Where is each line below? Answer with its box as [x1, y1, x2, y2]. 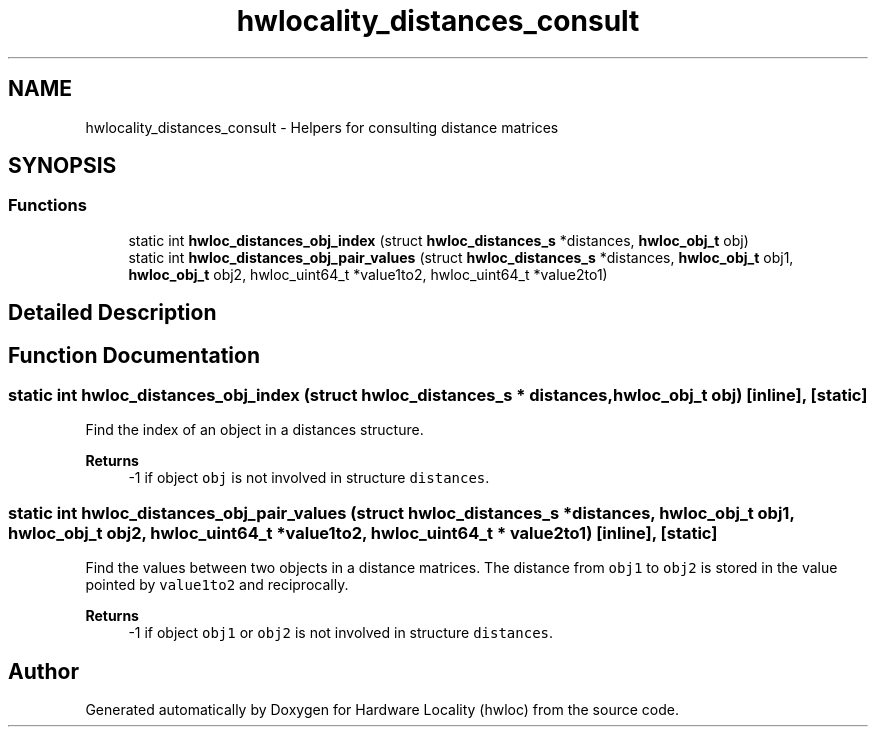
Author [8, 658, 79, 684]
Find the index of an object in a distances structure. [85, 421, 424, 439]
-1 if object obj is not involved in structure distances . [128, 469, 490, 487]
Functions [8, 195, 87, 216]
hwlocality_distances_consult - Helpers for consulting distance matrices [85, 118, 559, 136]
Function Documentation [8, 342, 260, 368]
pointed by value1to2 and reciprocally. [85, 576, 349, 594]
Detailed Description [8, 300, 217, 326]
